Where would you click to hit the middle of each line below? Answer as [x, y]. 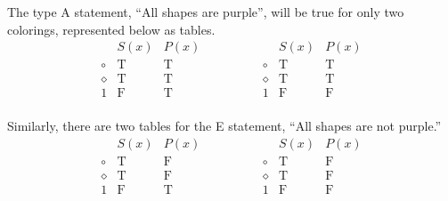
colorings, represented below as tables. [111, 29]
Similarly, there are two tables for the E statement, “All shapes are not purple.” [224, 126]
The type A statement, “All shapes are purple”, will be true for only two [206, 12]
